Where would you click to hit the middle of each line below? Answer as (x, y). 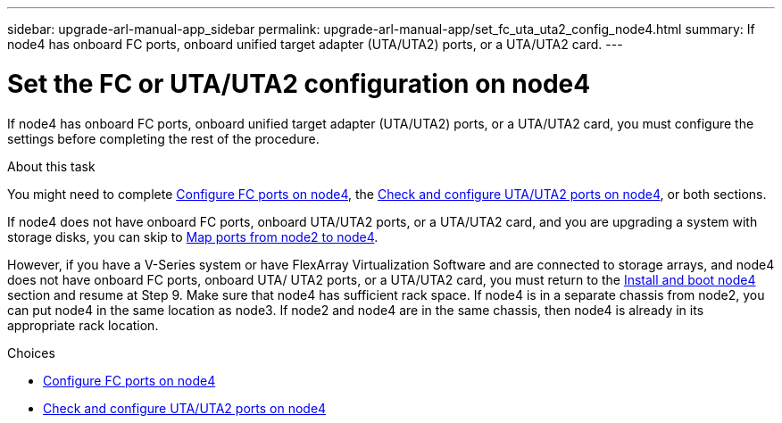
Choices (31, 352)
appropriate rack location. (83, 325)
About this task (51, 166)
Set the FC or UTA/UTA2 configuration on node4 (299, 83)
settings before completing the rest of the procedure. (163, 138)
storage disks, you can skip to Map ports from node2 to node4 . (193, 236)
